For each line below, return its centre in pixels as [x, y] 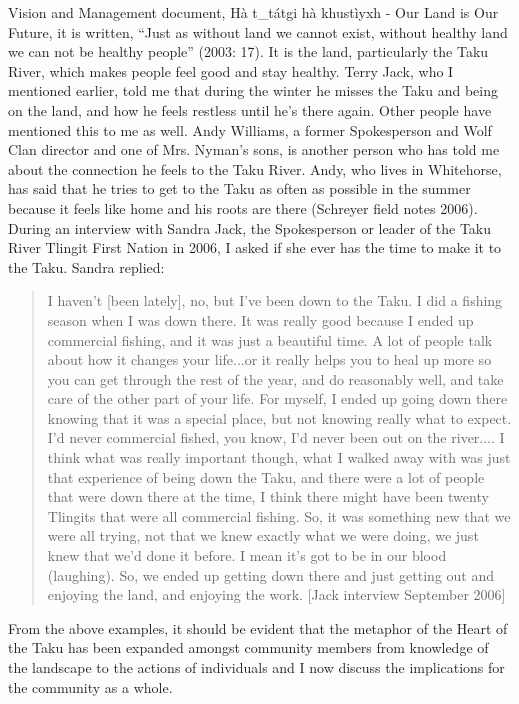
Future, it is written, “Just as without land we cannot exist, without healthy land [258, 31]
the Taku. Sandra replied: [86, 266]
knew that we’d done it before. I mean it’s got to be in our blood [247, 555]
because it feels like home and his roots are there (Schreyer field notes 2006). [243, 207]
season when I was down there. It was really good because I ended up [260, 319]
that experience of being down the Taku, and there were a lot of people [266, 476]
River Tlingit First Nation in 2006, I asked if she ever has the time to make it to [255, 247]
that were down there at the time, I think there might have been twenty [268, 496]
